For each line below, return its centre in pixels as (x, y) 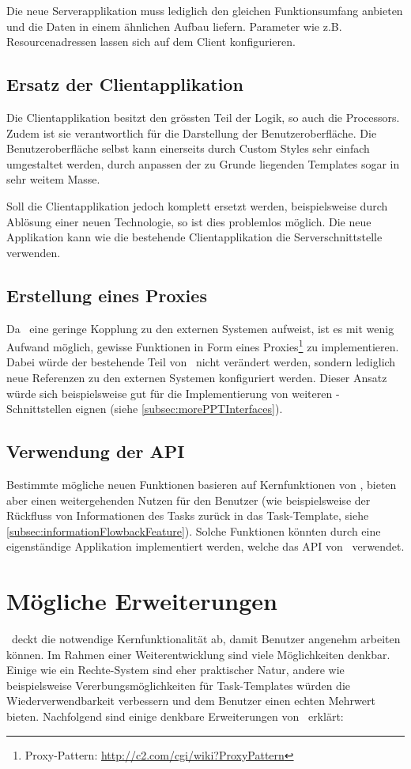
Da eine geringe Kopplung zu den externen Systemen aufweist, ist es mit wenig (200, 328)
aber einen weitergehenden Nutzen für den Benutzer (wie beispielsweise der (189, 500)
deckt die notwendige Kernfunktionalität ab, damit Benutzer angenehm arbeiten (206, 639)
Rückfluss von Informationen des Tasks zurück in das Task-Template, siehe (188, 515)
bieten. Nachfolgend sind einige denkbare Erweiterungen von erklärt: (175, 716)
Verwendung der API (96, 451)
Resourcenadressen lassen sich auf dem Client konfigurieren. (151, 42)
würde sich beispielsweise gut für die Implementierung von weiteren (170, 393)
